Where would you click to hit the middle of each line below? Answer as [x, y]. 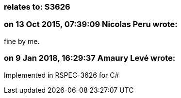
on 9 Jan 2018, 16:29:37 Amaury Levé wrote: [90, 58]
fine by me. [22, 41]
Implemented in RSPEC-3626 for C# [62, 75]
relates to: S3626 [37, 7]
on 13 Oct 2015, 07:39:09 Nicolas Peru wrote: [91, 24]
